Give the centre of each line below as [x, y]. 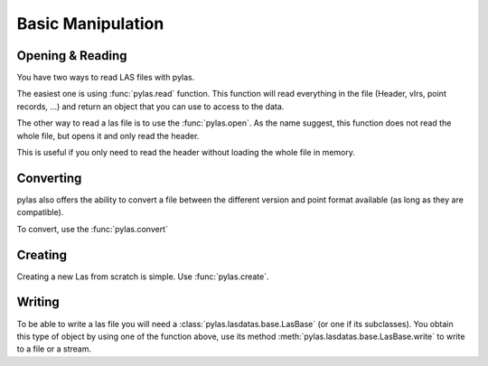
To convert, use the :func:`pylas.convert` [93, 229]
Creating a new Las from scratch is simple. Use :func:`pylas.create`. [143, 277]
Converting [49, 178]
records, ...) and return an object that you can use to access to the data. [150, 106]
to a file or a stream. [54, 349]
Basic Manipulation [90, 23]
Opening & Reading [72, 56]
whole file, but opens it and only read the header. [108, 136]
